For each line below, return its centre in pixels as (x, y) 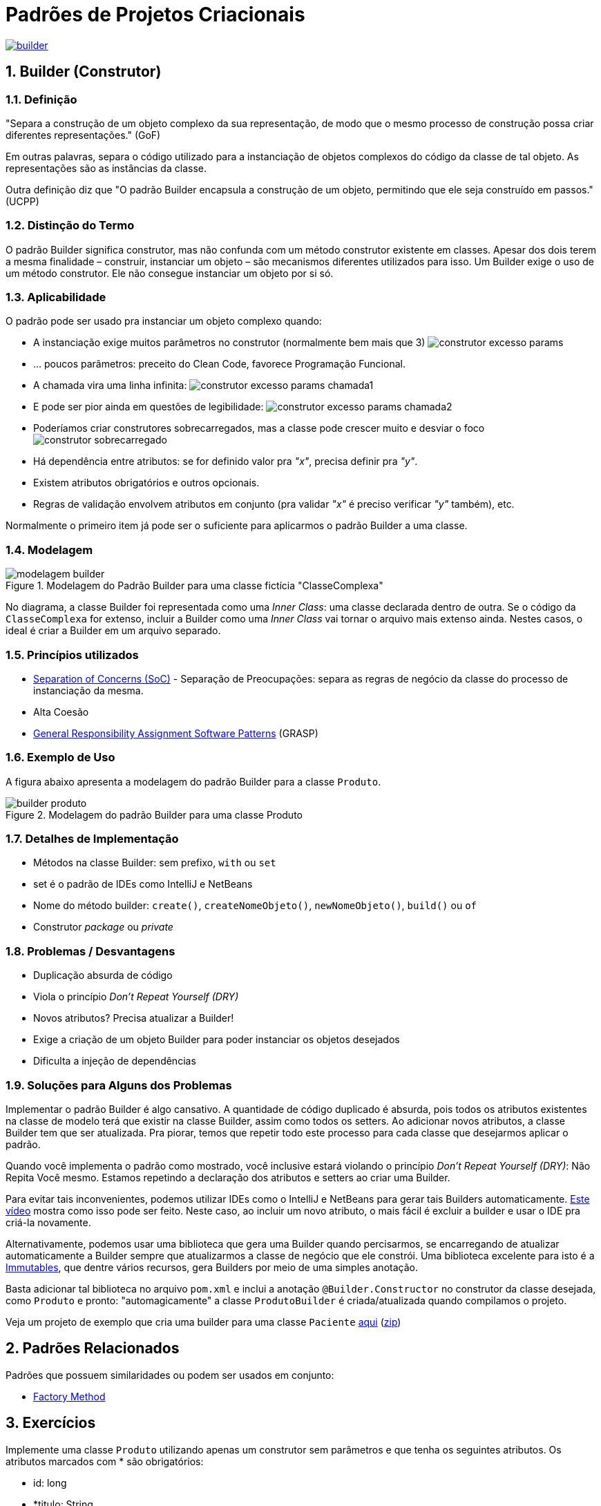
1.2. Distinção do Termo (70, 226)
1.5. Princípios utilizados (72, 655)
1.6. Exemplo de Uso (60, 757)
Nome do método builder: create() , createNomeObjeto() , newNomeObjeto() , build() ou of (255, 906)
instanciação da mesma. (88, 690)
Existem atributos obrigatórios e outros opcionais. (146, 483)
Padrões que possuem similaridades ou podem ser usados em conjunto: (170, 1375)
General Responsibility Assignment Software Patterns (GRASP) (176, 733)
